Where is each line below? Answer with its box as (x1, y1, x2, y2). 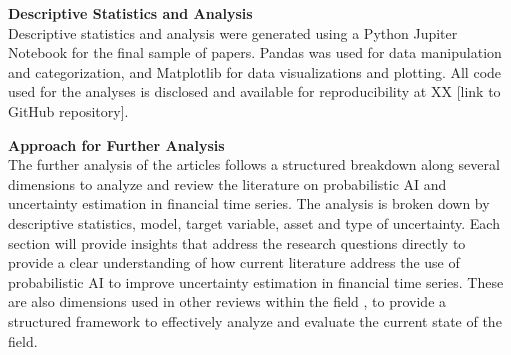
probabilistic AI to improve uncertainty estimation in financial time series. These (8, 271, 504, 292)
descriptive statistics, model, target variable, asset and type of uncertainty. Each (8, 212, 500, 233)
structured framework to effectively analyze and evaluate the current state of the (8, 310, 502, 331)
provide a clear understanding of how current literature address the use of (8, 252, 460, 273)
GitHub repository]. (8, 100, 129, 121)
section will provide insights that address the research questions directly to (8, 232, 466, 253)
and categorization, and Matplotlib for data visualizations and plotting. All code (8, 61, 502, 82)
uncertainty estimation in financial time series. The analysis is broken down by (8, 193, 490, 214)
